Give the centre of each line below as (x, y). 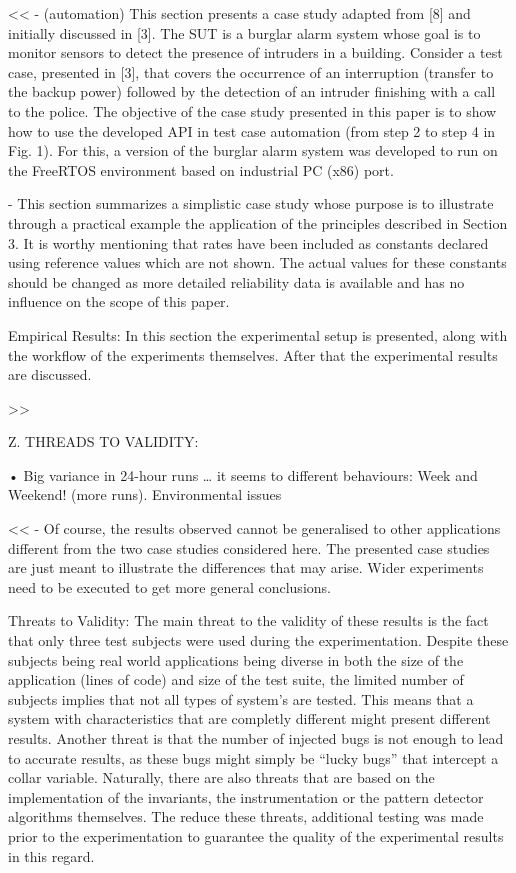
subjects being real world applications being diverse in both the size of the (236, 659)
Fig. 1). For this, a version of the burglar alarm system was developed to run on (253, 150)
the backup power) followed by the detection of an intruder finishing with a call (252, 91)
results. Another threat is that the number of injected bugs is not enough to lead (256, 738)
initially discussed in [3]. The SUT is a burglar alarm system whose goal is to (244, 32)
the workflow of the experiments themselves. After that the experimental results (253, 354)
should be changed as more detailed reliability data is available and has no (236, 281)
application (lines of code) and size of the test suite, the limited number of (236, 679)
